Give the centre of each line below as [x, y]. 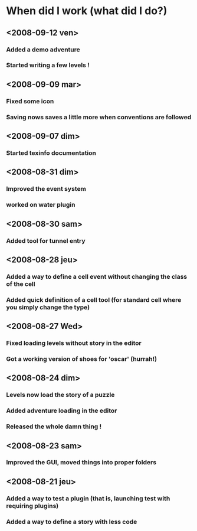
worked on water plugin [41, 205]
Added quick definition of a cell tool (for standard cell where [94, 299]
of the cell [21, 284]
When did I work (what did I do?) [87, 11]
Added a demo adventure [43, 50]
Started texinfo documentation [51, 153]
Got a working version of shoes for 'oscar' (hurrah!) [82, 359]
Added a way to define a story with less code [72, 522]
